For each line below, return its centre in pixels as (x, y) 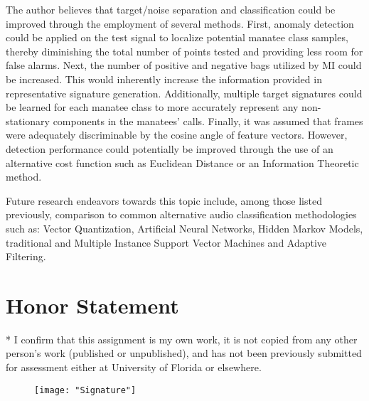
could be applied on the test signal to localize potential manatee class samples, (177, 37)
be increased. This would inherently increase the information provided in (164, 79)
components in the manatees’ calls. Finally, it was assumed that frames (208, 121)
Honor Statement (92, 305)
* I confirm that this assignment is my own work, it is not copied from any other (182, 339)
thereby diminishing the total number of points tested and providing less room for (184, 51)
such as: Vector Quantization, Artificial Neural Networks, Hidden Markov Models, (184, 228)
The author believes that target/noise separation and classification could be (171, 9)
